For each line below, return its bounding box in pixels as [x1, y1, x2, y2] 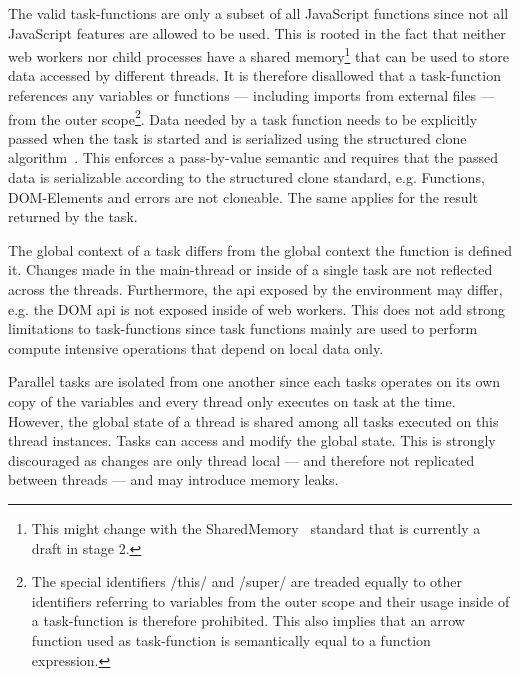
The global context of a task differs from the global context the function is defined [8, 239, 512, 260]
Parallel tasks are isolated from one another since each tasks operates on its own [8, 371, 501, 392]
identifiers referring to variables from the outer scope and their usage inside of [31, 590, 510, 611]
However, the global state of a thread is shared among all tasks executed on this [8, 410, 499, 431]
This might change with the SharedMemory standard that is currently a [31, 517, 481, 538]
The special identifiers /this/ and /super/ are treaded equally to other [31, 571, 463, 592]
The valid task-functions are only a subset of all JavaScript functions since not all [8, 3, 509, 23]
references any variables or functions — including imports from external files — [8, 85, 495, 106]
